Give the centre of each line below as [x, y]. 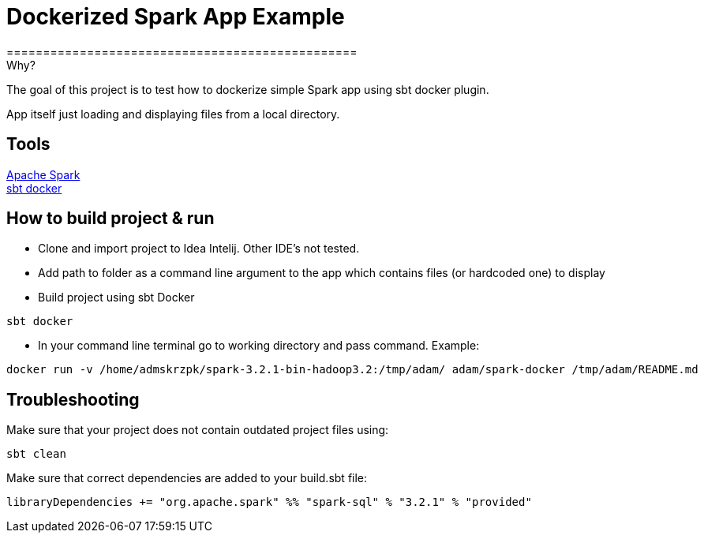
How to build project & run [110, 219]
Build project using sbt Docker [116, 298]
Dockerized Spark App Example [176, 17]
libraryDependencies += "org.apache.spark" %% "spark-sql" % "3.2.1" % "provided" [269, 502]
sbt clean [36, 454]
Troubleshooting [73, 399]
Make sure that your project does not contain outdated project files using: [198, 430]
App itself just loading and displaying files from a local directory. [173, 114]
